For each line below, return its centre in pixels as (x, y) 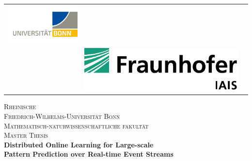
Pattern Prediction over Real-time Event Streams (89, 154)
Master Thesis (26, 135)
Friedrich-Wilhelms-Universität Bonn (62, 116)
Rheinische (20, 106)
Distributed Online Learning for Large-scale (79, 144)
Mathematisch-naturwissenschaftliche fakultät (76, 125)
